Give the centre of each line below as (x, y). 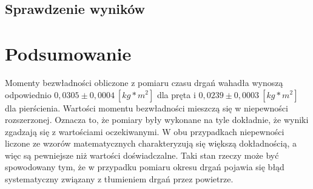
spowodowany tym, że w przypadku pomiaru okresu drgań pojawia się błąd (145, 167)
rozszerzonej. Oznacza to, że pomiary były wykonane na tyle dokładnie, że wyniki (157, 120)
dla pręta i (176, 94)
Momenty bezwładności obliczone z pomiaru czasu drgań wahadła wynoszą (144, 82)
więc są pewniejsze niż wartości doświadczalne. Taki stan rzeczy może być (142, 155)
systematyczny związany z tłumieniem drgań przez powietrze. (119, 179)
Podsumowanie (68, 53)
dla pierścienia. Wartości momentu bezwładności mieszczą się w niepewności (146, 108)
